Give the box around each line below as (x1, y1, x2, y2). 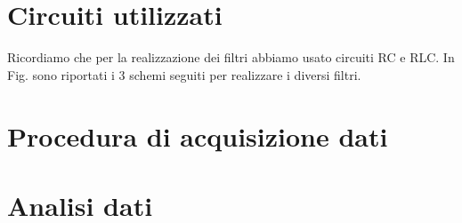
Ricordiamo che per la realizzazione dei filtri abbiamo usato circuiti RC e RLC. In (7, 48, 455, 67)
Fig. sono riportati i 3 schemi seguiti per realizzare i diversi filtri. (7, 65, 361, 84)
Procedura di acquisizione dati (7, 117, 388, 154)
